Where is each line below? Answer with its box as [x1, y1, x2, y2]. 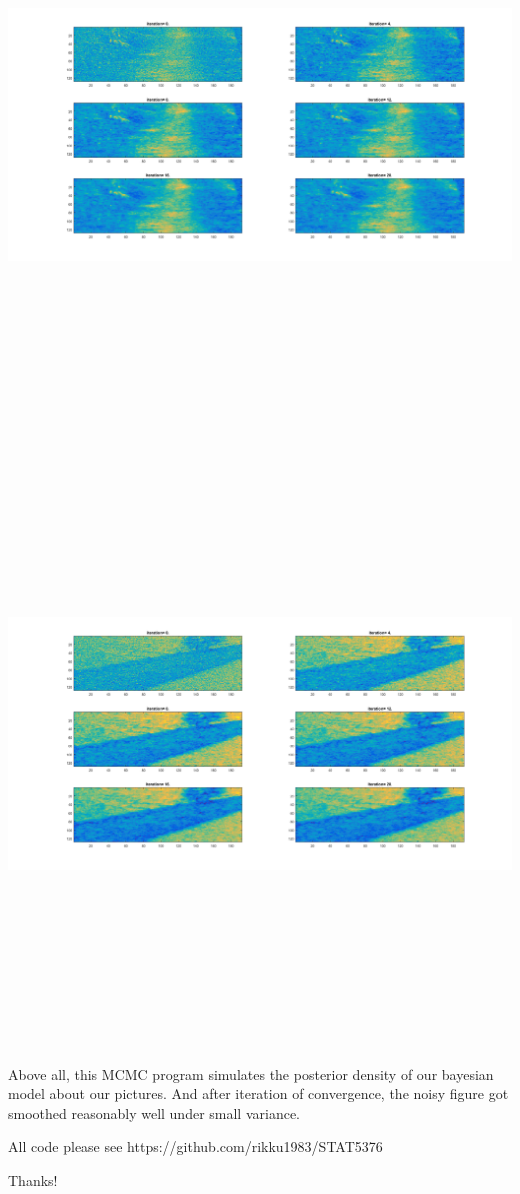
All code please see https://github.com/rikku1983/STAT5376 [8, 1136, 383, 1157]
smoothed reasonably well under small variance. [8, 1102, 301, 1123]
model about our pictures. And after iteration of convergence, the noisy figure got [8, 1083, 509, 1104]
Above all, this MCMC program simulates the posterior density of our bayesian [8, 1063, 494, 1084]
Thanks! [8, 1170, 58, 1190]
